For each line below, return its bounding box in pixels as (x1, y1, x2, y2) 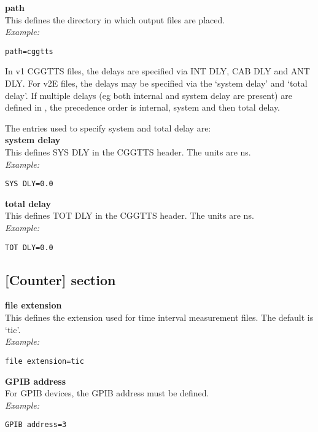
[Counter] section (5, 270, 116, 289)
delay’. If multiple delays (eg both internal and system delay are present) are (5, 88, 292, 101)
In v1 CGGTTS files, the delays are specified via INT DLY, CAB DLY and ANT (5, 65, 310, 77)
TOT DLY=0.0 (5, 243, 53, 252)
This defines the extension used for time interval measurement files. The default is (5, 311, 314, 324)
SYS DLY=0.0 (5, 179, 53, 189)
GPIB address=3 (5, 420, 67, 430)
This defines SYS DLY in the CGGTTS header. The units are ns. (5, 146, 251, 158)
